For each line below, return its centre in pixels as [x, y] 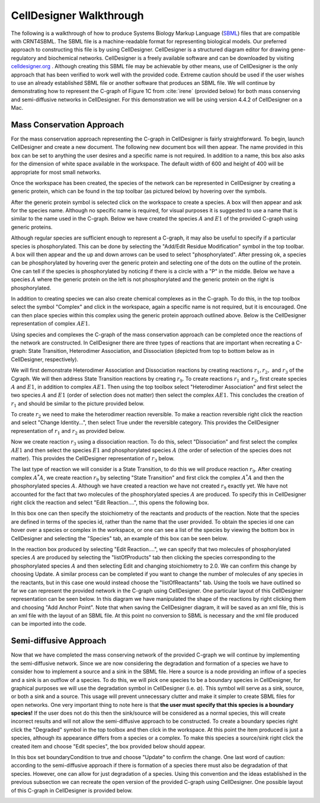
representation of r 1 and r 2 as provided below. [68, 431]
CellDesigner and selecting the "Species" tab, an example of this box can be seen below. [119, 538]
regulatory [24, 58]
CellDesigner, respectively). [45, 359]
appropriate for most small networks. [56, 172]
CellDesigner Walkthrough [78, 15]
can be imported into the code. [49, 624]
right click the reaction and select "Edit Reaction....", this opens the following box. [110, 502]
